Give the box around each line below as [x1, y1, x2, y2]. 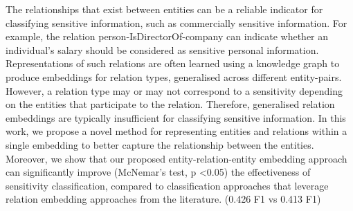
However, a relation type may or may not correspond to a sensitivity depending [6, 83, 343, 98]
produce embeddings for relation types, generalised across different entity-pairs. [6, 69, 342, 84]
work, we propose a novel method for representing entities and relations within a [6, 124, 347, 138]
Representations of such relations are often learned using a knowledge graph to [6, 56, 340, 71]
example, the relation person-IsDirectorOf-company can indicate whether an [6, 29, 329, 44]
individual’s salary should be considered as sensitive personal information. [6, 42, 319, 57]
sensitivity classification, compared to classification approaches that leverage [6, 178, 329, 192]
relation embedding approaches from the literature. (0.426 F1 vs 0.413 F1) [6, 192, 321, 206]
